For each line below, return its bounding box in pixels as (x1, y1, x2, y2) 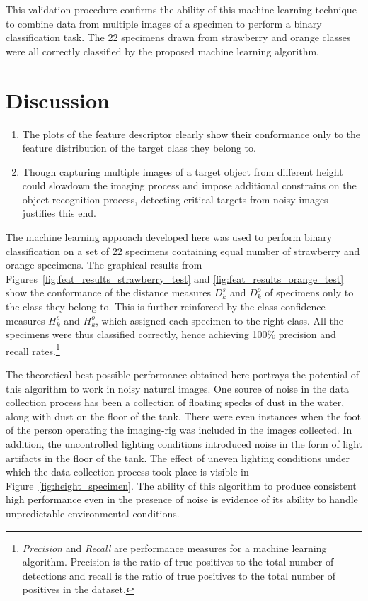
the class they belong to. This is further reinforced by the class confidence (6, 299, 326, 314)
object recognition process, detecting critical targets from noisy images (22, 191, 328, 206)
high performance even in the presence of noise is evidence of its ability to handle (6, 492, 358, 507)
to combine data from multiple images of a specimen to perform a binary (6, 16, 322, 30)
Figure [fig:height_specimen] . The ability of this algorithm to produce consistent (6, 478, 357, 493)
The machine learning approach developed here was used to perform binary (6, 230, 333, 245)
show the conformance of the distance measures (6, 285, 212, 300)
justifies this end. (22, 206, 96, 220)
